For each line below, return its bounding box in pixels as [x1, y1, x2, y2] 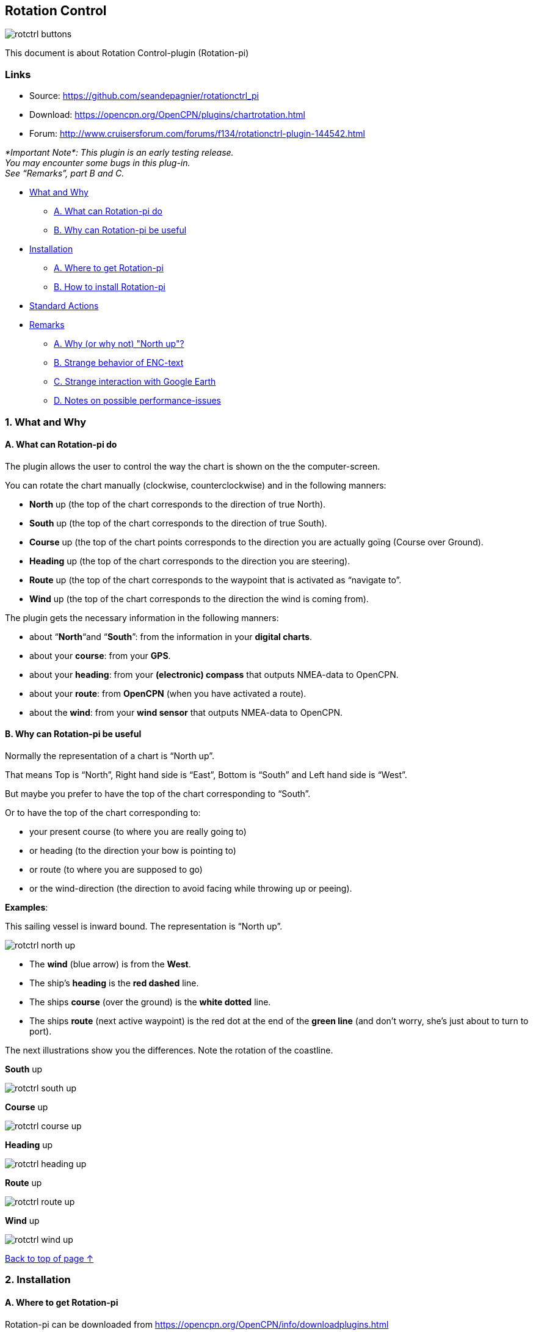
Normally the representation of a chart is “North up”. [5, 750, 214, 761]
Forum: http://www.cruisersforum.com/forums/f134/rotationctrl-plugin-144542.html [29, 128, 365, 139]
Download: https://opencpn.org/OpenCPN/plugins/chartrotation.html [29, 109, 305, 120]
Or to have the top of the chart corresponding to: [5, 807, 201, 818]
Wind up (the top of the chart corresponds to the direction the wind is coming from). [29, 593, 369, 604]
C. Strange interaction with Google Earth [54, 376, 216, 387]
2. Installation [5, 1273, 71, 1286]
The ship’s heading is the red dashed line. [29, 977, 199, 988]
